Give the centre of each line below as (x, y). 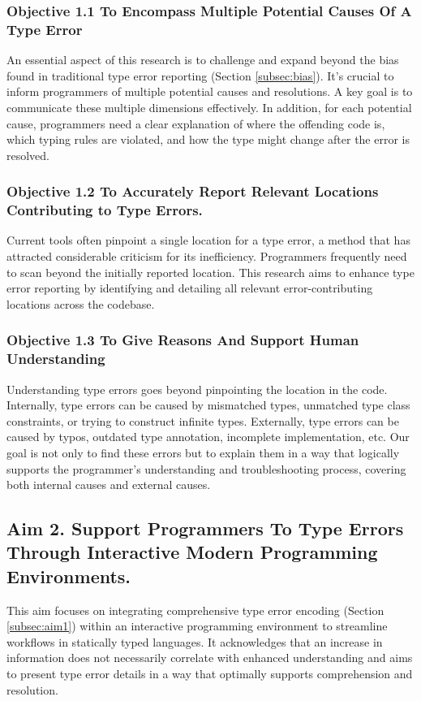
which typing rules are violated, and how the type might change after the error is (208, 139)
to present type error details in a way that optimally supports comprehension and (210, 674)
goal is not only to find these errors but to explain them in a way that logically (203, 452)
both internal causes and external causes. (109, 485)
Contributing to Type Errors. (105, 210)
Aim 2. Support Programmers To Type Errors (205, 528)
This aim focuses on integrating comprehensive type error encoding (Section (195, 610)
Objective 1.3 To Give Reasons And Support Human (183, 340)
